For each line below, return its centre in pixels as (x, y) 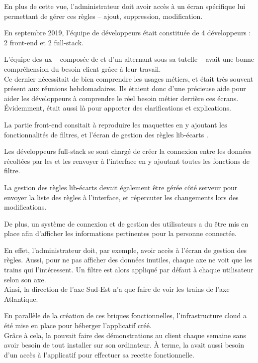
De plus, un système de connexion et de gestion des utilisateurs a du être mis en (126, 223)
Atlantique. (21, 299)
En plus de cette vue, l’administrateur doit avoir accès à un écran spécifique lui (125, 6)
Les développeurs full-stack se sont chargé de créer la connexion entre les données (128, 151)
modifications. (25, 207)
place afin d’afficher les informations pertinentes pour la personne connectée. (120, 233)
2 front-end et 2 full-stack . (44, 42)
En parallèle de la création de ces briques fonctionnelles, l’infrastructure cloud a (126, 315)
